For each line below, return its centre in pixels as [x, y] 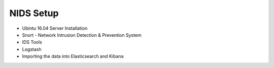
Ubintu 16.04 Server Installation [55, 28]
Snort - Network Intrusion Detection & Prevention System [82, 35]
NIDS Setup [34, 13]
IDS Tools [32, 42]
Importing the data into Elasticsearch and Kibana [73, 56]
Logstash [32, 49]
